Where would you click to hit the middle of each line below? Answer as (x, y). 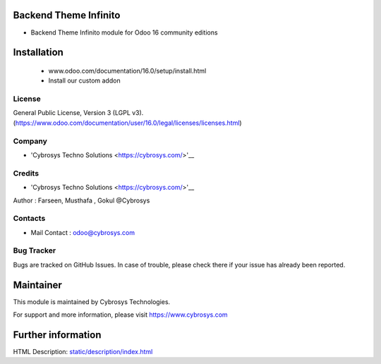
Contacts (29, 219)
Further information (57, 335)
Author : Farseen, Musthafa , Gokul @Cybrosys (81, 200)
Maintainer (38, 285)
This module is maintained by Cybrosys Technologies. (92, 302)
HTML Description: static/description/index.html (83, 352)
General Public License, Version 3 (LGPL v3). (78, 113)
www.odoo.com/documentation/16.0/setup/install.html (127, 71)
